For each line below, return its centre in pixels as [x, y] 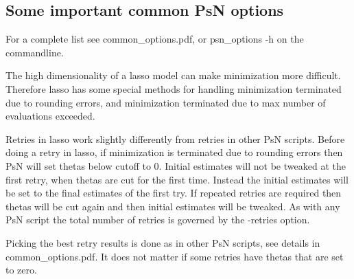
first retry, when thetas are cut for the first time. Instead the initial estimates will [177, 179]
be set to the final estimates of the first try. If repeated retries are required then [174, 193]
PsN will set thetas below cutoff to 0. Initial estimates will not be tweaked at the [176, 165]
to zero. [21, 270]
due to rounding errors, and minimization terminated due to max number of [166, 102]
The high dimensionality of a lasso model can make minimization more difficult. [173, 75]
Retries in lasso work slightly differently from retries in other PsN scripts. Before [175, 138]
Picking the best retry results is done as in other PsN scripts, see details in [163, 242]
